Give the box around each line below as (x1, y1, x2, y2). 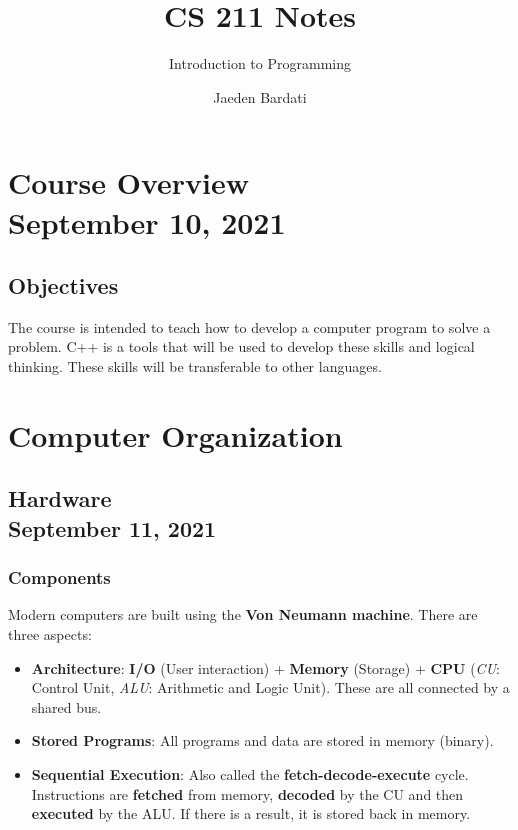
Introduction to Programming (169, 53, 351, 74)
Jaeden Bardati (213, 86, 307, 107)
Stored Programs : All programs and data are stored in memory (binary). (31, 730, 494, 751)
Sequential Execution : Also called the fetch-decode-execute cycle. (31, 764, 469, 784)
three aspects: (8, 624, 92, 645)
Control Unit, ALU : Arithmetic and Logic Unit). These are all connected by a (31, 677, 510, 698)
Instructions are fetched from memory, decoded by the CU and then (31, 783, 464, 804)
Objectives (8, 270, 119, 301)
